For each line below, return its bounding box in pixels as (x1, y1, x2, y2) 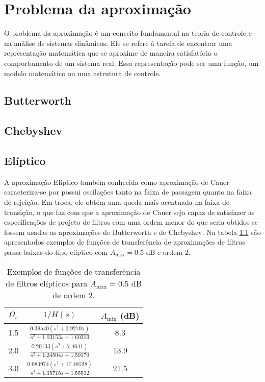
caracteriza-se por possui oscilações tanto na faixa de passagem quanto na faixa (4, 186, 252, 197)
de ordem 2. (52, 289, 95, 301)
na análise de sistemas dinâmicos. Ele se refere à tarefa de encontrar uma (4, 37, 232, 48)
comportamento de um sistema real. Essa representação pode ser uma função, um (4, 57, 259, 68)
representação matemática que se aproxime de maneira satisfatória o (4, 47, 218, 58)
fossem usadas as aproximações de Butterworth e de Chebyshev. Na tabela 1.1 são (4, 226, 261, 237)
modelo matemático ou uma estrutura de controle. (4, 67, 161, 78)
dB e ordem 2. (146, 247, 191, 257)
